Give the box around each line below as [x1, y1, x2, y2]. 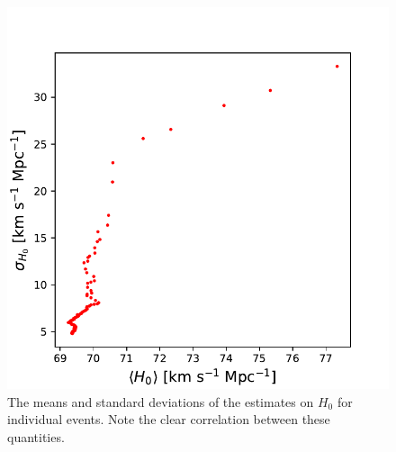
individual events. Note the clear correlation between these [7, 410, 330, 429]
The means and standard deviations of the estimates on [7, 392, 314, 411]
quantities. [7, 427, 65, 446]
